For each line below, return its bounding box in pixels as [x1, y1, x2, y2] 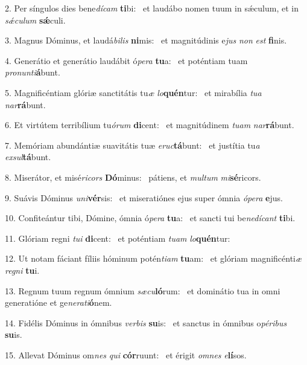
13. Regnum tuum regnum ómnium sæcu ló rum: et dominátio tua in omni [5, 284, 280, 297]
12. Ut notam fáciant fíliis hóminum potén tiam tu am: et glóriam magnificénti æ [5, 252, 302, 265]
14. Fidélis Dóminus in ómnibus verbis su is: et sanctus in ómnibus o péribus [5, 316, 287, 329]
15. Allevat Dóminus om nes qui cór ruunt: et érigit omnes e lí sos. [5, 348, 247, 361]
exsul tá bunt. [5, 150, 51, 163]
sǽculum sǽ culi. [5, 13, 66, 26]
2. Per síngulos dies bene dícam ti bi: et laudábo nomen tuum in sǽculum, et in [5, 2, 299, 14]
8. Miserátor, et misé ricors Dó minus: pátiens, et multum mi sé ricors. [5, 170, 261, 183]
